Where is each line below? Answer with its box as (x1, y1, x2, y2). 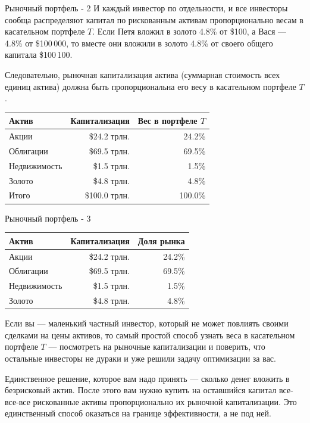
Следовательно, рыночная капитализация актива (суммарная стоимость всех (5, 68, 280, 80)
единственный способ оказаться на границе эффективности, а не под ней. (5, 407, 271, 419)
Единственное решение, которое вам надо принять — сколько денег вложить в (5, 372, 290, 384)
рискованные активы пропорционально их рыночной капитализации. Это (33, 395, 297, 408)
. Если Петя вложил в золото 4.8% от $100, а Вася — (92, 25, 287, 38)
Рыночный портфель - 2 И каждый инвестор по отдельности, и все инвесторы (5, 2, 288, 14)
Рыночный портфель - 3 (5, 211, 91, 224)
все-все (5, 395, 30, 408)
